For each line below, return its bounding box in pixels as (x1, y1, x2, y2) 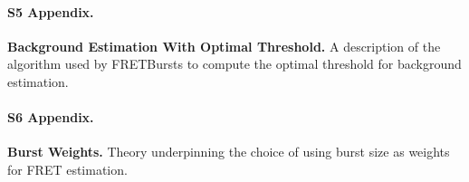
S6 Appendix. (7, 108, 94, 127)
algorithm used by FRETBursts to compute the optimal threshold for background (7, 54, 462, 73)
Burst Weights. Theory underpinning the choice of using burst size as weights (7, 142, 450, 161)
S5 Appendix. (7, 2, 94, 21)
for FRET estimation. (7, 159, 128, 178)
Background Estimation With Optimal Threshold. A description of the (7, 36, 441, 55)
